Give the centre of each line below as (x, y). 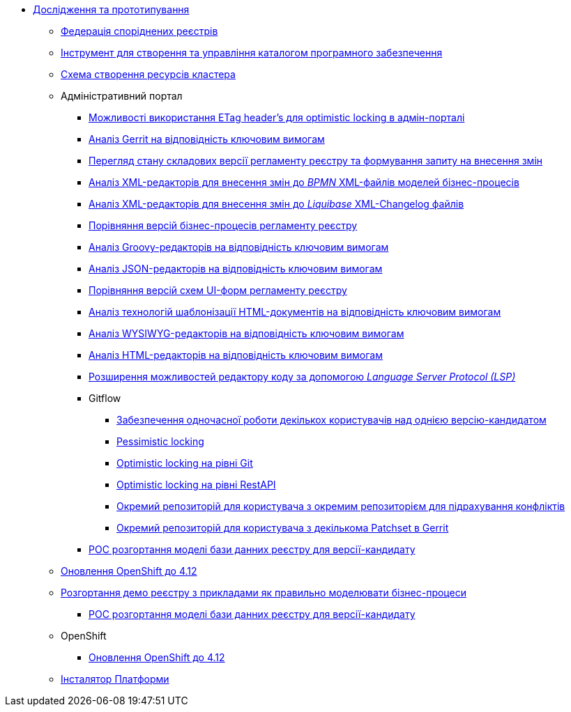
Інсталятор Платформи (115, 679)
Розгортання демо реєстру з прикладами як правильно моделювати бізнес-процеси (264, 593)
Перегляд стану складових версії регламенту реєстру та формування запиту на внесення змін (316, 161)
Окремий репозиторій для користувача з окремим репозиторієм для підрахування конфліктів (341, 506)
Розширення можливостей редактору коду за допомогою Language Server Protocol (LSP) (302, 377)
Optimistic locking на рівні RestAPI (196, 485)
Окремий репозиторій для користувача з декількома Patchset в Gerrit (283, 528)
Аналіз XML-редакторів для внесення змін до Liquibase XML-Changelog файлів (276, 204)
